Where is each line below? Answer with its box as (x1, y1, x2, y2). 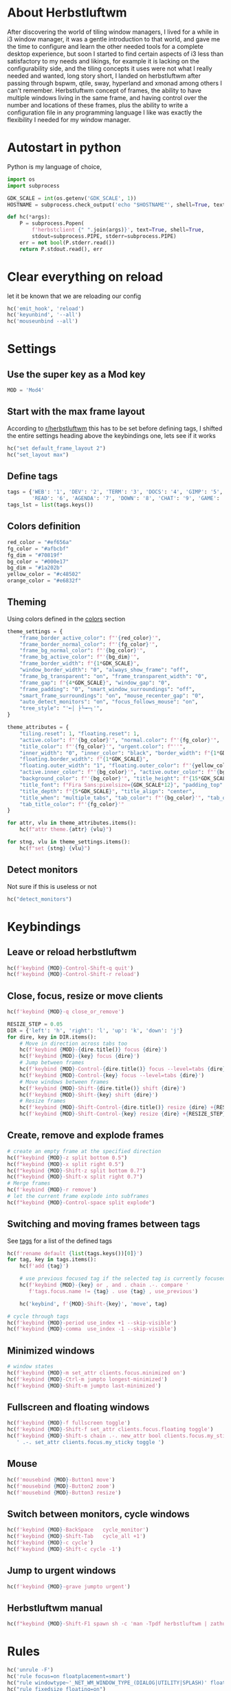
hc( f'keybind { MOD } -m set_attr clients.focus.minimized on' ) (7, 1370, 186, 1377)
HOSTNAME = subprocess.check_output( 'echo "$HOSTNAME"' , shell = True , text (7, 201, 226, 208)
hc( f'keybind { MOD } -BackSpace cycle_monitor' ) (7, 1526, 149, 1534)
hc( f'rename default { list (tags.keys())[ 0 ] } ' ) (7, 1250, 143, 1257)
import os (7, 176, 36, 183)
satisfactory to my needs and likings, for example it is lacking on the (7, 57, 199, 65)
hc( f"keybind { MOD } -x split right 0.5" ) (7, 1161, 125, 1168)
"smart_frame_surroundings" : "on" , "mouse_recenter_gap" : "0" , (19, 692, 205, 699)
